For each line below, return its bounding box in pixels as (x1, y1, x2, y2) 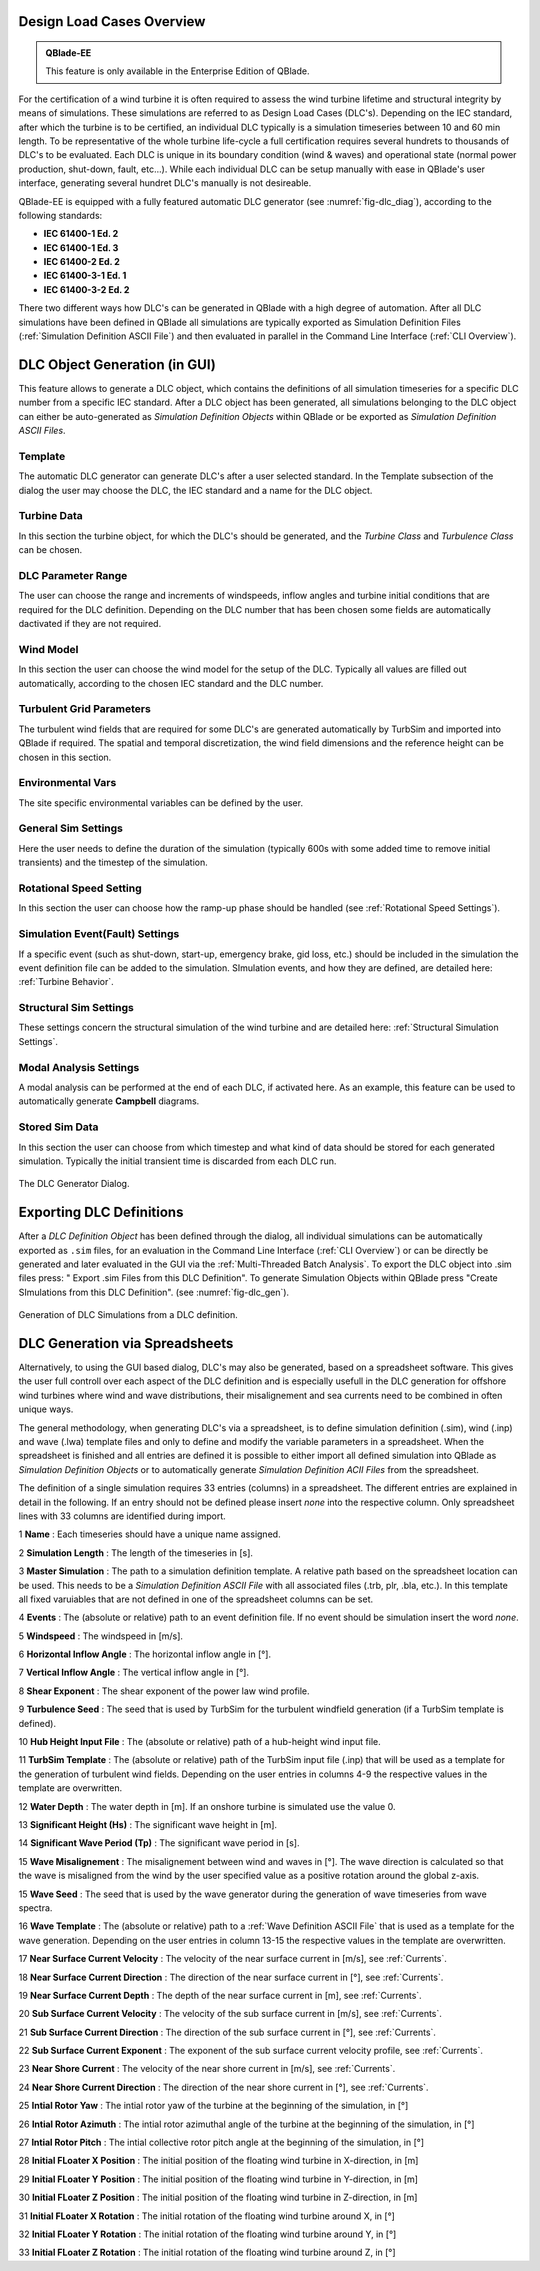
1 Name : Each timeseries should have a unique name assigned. (18, 1528, 281, 1540)
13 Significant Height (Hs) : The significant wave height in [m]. (18, 1818, 278, 1830)
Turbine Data (18, 509, 84, 523)
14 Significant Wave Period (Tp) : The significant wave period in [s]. (18, 1837, 300, 1849)
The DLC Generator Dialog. (18, 1178, 130, 1190)
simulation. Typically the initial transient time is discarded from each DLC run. (18, 1155, 337, 1167)
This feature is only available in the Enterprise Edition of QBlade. (45, 65, 310, 77)
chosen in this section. (18, 751, 112, 763)
